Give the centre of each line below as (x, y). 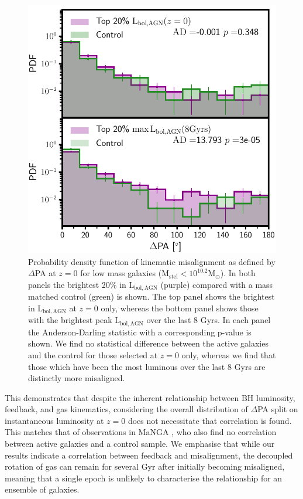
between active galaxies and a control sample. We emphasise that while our (140, 444)
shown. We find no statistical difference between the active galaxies (148, 343)
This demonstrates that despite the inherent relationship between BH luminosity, (150, 397)
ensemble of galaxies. (42, 489)
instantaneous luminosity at (54, 420)
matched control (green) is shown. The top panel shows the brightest (151, 296)
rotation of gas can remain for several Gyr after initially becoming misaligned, (145, 466)
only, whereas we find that (229, 354)
